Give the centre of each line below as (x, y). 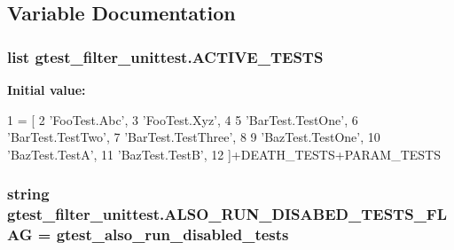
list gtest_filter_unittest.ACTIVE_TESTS (165, 56)
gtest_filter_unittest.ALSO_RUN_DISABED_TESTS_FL (227, 214)
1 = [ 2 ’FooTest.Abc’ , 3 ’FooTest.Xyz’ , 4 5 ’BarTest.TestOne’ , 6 (183, 119)
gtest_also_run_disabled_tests (172, 234)
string (28, 194)
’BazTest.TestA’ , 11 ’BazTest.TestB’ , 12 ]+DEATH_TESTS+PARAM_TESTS (224, 154)
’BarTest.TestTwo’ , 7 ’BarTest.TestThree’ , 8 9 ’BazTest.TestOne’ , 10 (194, 137)
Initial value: (47, 90)
